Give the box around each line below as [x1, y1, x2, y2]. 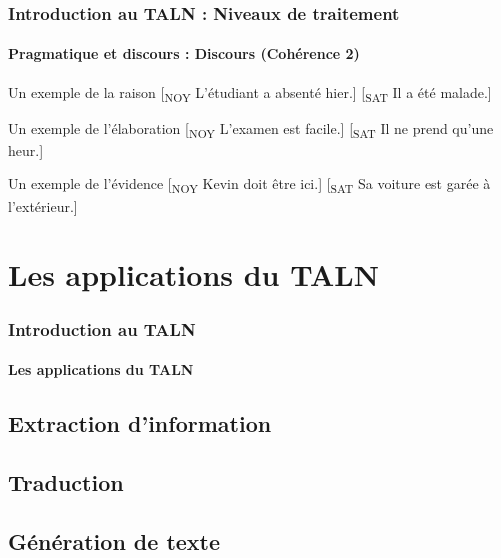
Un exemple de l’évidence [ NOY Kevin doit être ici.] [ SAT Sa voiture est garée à [8, 173, 491, 197]
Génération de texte [8, 525, 221, 556]
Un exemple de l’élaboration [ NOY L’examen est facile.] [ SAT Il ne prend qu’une [8, 117, 494, 141]
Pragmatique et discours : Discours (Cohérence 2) [8, 43, 360, 64]
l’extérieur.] [8, 195, 78, 216]
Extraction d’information [8, 408, 272, 438]
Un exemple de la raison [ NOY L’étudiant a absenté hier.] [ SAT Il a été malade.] [8, 81, 492, 105]
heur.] [8, 139, 44, 160]
